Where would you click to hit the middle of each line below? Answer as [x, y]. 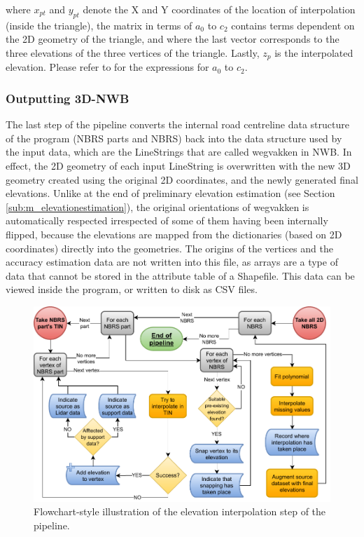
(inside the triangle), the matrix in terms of [99, 25]
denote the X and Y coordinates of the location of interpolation [219, 9]
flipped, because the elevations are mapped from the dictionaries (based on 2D [174, 234]
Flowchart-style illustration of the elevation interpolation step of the [180, 511]
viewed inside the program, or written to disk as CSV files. [132, 289]
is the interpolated [314, 52]
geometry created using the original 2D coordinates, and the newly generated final [182, 179]
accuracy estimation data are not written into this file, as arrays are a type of [172, 262]
